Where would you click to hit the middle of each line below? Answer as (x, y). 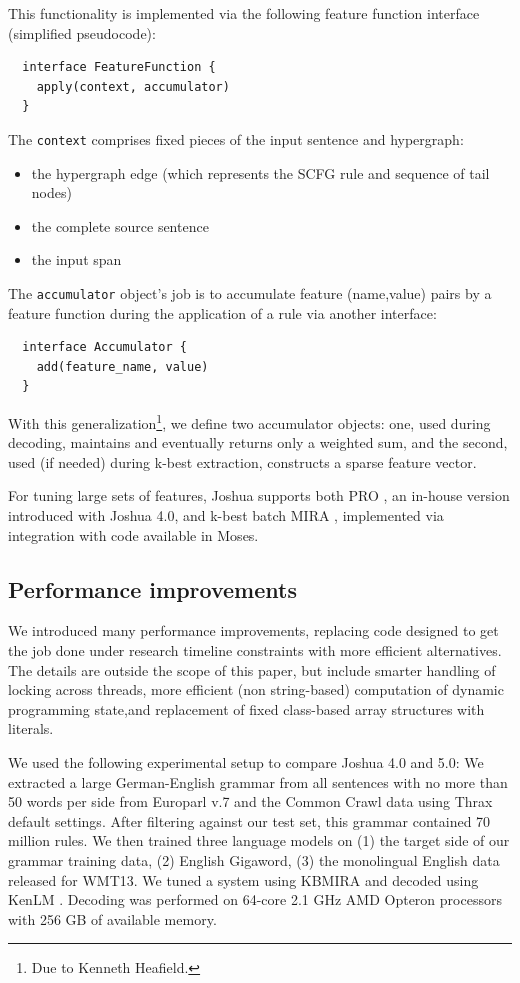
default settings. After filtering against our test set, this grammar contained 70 (249, 820)
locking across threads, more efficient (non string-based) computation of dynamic (256, 689)
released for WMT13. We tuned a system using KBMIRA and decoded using (243, 879)
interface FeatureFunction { (119, 67)
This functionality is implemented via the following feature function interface (244, 13)
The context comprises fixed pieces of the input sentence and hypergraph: (236, 138)
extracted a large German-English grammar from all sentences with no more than (258, 781)
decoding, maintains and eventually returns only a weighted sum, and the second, (258, 442)
